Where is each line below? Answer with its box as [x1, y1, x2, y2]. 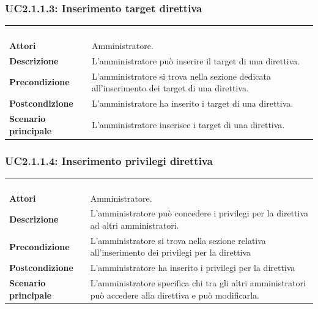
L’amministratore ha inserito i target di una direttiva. [91, 97, 294, 110]
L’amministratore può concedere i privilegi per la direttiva [90, 207, 309, 219]
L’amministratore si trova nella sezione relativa [90, 234, 266, 246]
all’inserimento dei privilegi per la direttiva [90, 246, 251, 259]
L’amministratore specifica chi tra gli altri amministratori [90, 277, 306, 289]
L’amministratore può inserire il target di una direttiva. [91, 54, 300, 67]
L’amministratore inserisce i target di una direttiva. [91, 118, 285, 131]
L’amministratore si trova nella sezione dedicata [91, 69, 271, 82]
